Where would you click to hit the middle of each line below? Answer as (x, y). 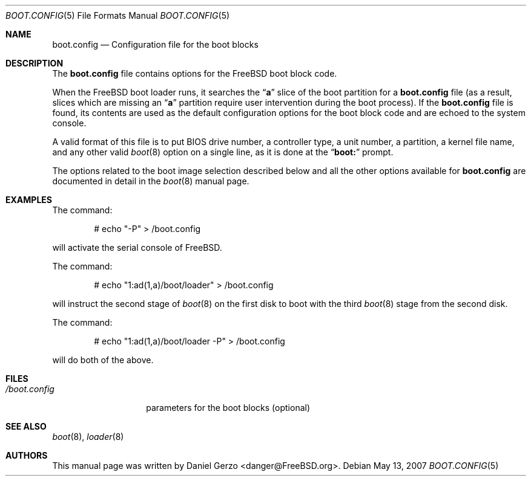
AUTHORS (27, 455)
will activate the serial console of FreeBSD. (137, 247)
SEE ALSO (26, 426)
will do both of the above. (103, 360)
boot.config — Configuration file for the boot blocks (155, 44)
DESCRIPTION (35, 63)
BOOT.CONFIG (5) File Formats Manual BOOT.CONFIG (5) (118, 15)
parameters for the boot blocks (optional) (228, 408)
